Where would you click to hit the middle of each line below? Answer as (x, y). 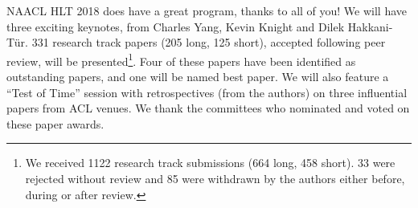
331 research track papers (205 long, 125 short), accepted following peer (209, 42)
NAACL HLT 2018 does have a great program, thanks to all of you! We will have (207, 10)
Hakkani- (370, 26)
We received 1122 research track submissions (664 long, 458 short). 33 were (210, 163)
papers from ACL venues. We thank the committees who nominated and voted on (208, 108)
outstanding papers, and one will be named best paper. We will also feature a (198, 77)
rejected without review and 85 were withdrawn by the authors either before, (215, 178)
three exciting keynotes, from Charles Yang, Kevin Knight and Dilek (176, 26)
